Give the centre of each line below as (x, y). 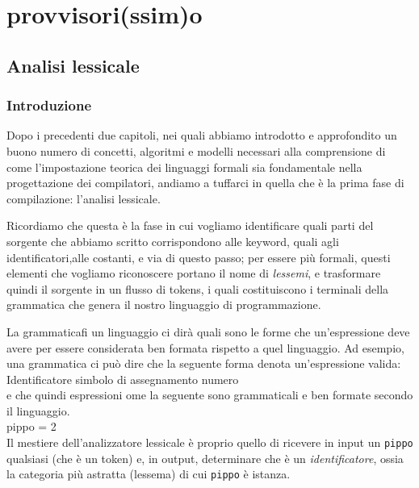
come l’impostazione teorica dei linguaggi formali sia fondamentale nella (184, 167)
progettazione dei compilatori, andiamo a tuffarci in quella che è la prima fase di (205, 183)
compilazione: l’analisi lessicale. (84, 198)
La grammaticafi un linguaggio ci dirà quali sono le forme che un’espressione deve (208, 331)
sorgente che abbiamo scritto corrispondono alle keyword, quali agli (173, 241)
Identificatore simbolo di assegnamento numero (123, 379)
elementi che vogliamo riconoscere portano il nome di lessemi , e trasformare (194, 273)
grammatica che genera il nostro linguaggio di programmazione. (164, 304)
